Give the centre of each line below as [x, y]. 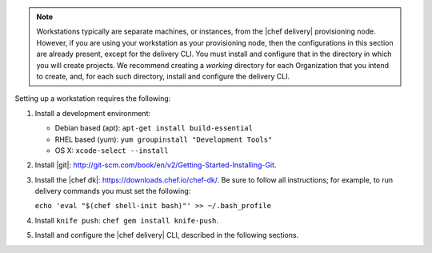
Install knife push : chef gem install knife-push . [127, 220]
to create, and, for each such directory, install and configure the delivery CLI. [163, 76]
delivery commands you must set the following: [113, 191]
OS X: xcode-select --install [112, 150]
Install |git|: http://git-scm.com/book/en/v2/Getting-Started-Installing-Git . [156, 165]
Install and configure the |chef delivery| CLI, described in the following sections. [167, 235]
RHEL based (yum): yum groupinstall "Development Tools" [164, 139]
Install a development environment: [93, 113]
